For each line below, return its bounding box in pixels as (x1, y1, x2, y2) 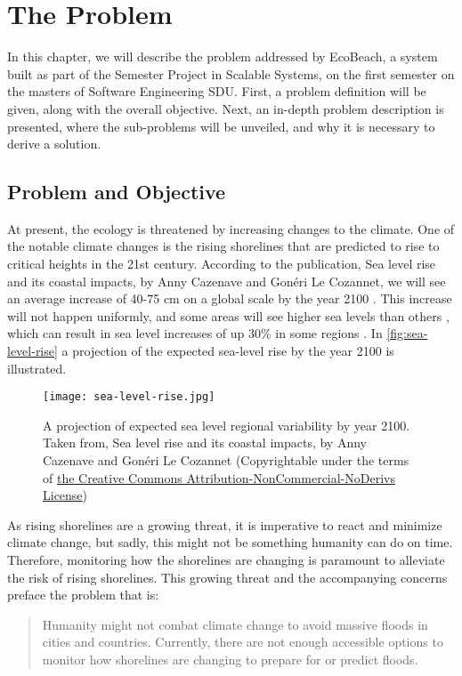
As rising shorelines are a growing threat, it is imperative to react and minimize (7, 515, 442, 534)
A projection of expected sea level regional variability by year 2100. (43, 415, 410, 434)
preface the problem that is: (7, 585, 159, 604)
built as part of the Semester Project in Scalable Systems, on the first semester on (7, 64, 455, 83)
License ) (43, 486, 88, 504)
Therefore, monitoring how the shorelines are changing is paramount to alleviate (7, 551, 445, 569)
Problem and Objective (7, 178, 226, 205)
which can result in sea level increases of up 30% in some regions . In (7, 324, 383, 342)
